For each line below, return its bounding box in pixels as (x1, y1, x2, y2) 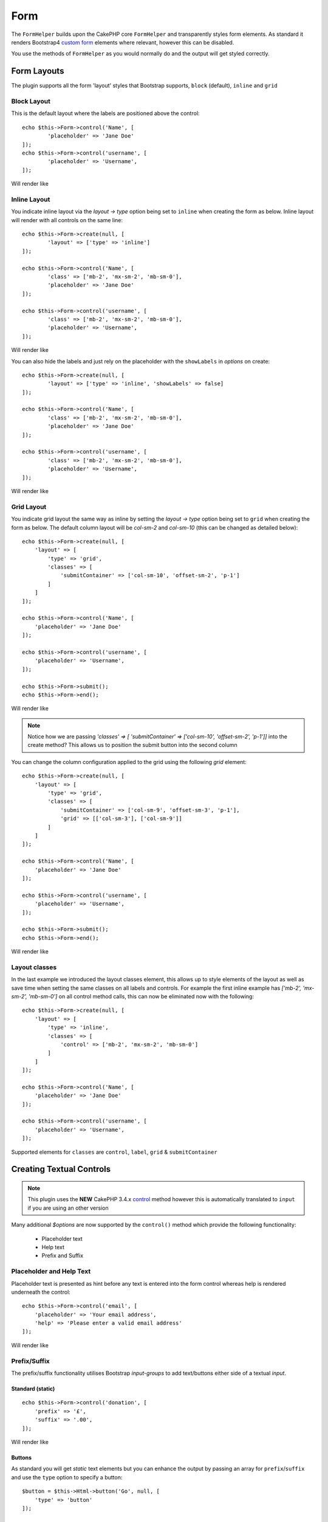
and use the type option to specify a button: (11, 1473, 123, 1481)
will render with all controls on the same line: (11, 216, 123, 223)
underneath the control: (11, 1288, 71, 1296)
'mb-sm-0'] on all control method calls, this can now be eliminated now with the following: (28, 993, 255, 1000)
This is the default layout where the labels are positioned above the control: (11, 110, 200, 117)
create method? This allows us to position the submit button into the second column (27, 742, 237, 749)
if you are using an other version (27, 1204, 109, 1212)
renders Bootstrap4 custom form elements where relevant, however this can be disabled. (11, 38, 234, 46)
